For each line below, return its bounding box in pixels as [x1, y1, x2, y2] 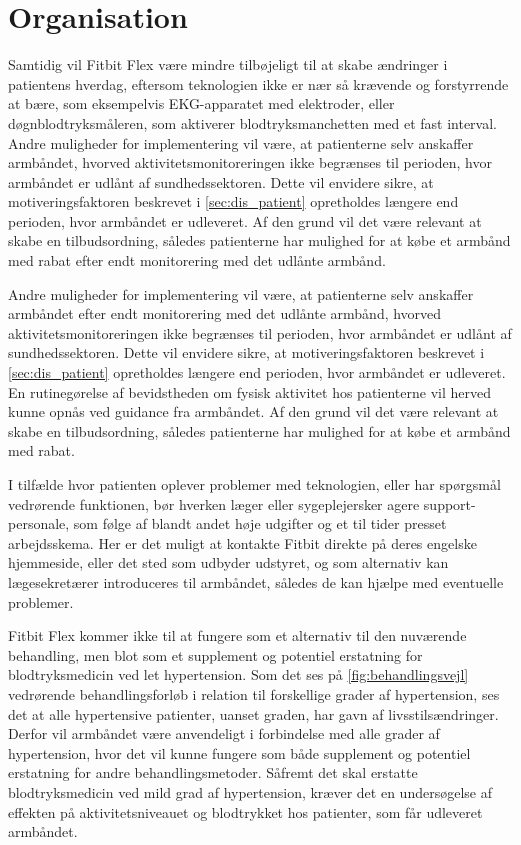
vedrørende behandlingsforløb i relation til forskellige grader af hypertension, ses [8, 683, 500, 704]
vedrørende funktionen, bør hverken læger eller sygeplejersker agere [8, 493, 420, 514]
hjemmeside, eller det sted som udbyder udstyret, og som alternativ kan [8, 552, 449, 573]
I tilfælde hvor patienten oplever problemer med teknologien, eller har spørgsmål [8, 474, 501, 494]
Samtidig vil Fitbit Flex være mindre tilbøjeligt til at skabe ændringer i [8, 54, 448, 75]
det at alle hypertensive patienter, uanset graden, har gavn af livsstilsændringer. [8, 703, 499, 724]
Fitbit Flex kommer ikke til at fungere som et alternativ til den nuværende [8, 625, 467, 646]
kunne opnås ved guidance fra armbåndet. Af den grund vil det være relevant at [8, 401, 499, 422]
